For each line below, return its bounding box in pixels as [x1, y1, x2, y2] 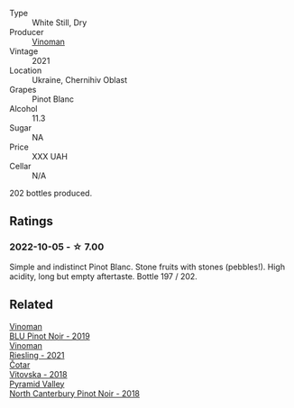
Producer [9, 27, 44, 37]
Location [9, 65, 42, 76]
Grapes [9, 85, 37, 95]
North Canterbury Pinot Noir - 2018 [9, 387, 140, 399]
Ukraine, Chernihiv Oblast [32, 75, 128, 85]
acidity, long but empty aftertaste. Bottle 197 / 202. [9, 270, 198, 282]
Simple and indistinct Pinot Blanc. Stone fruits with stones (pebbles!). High [9, 261, 286, 272]
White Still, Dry [32, 17, 87, 28]
